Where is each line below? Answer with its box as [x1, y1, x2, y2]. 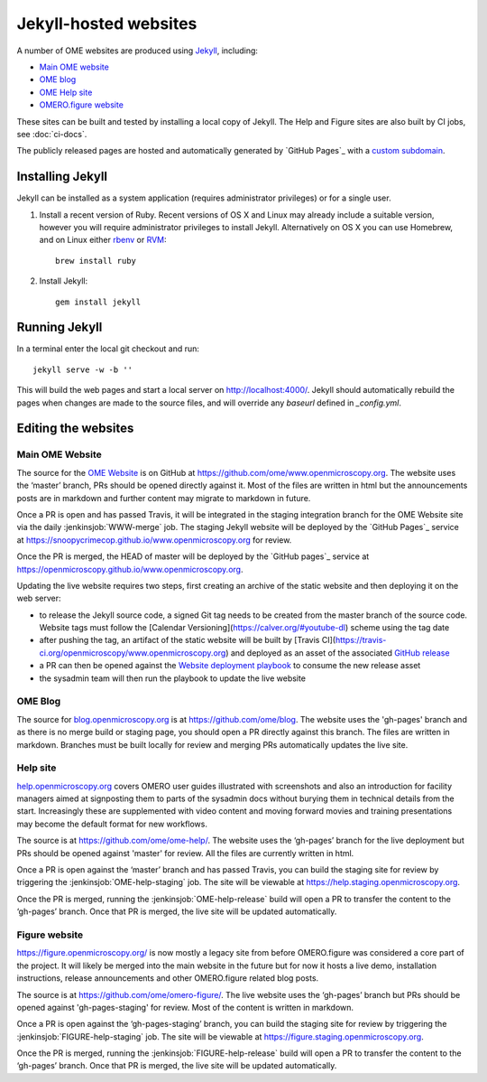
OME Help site [39, 87, 93, 98]
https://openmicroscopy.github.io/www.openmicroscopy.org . [16, 564, 243, 574]
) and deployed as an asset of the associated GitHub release [225, 647, 450, 658]
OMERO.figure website [39, 99, 124, 110]
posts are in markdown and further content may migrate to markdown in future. [16, 492, 311, 503]
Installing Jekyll [16, 169, 108, 184]
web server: [16, 592, 61, 604]
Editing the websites [16, 421, 134, 436]
